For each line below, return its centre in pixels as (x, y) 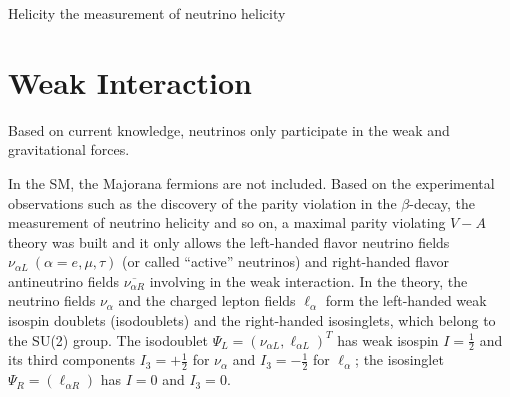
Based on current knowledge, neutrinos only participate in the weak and (229, 129)
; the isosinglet (399, 359)
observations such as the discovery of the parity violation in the (202, 202)
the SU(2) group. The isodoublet (108, 339)
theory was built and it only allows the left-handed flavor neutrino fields (229, 241)
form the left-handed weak (406, 300)
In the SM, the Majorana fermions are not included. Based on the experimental (251, 182)
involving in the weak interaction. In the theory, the (308, 280)
